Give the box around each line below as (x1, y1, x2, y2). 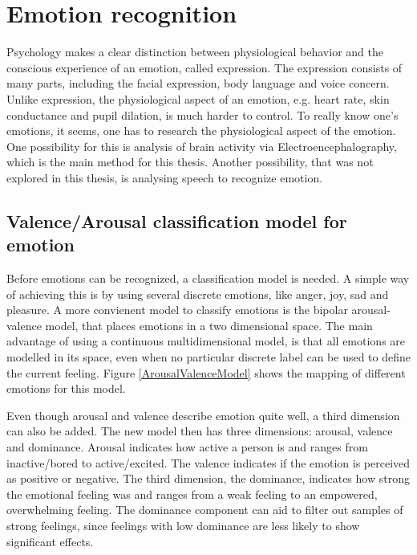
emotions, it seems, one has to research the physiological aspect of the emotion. (6, 122, 396, 139)
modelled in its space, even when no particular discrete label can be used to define (6, 349, 411, 365)
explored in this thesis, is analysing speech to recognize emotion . (6, 169, 323, 186)
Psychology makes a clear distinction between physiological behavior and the (6, 43, 383, 60)
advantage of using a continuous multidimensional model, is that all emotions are (6, 333, 406, 349)
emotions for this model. (6, 380, 126, 397)
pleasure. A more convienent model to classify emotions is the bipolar (6, 301, 348, 318)
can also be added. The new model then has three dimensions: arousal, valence (6, 422, 393, 439)
